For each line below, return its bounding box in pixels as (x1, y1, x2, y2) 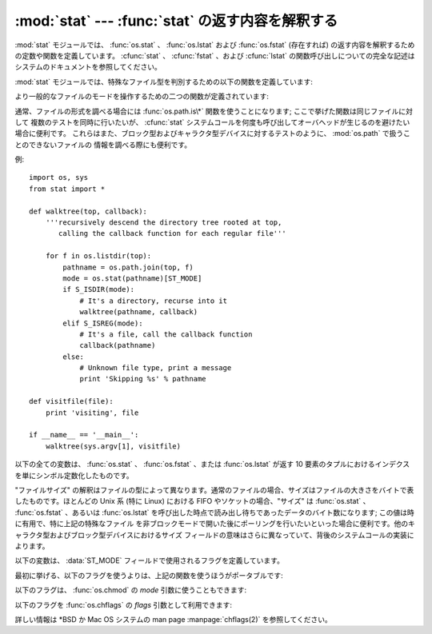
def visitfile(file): (29, 397, 114, 406)
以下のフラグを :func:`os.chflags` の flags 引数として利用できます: (14, 600, 232, 609)
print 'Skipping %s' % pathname (79, 374, 207, 384)
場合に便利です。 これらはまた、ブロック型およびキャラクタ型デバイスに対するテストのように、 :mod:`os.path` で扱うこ (14, 129, 411, 138)
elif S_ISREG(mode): (62, 318, 143, 328)
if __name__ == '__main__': (29, 430, 139, 440)
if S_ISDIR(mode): (62, 285, 135, 294)
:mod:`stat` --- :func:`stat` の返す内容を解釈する (14, 12, 338, 30)
